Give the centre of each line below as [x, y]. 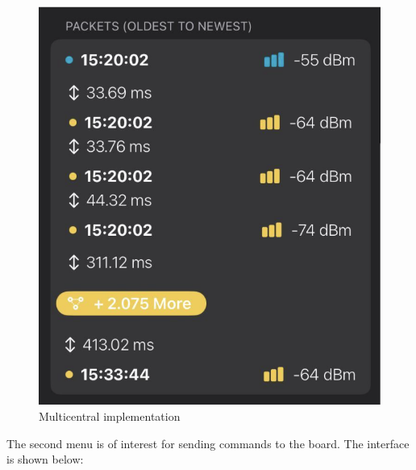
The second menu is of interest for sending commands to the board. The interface [208, 443]
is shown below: [45, 459]
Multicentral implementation [110, 415]
